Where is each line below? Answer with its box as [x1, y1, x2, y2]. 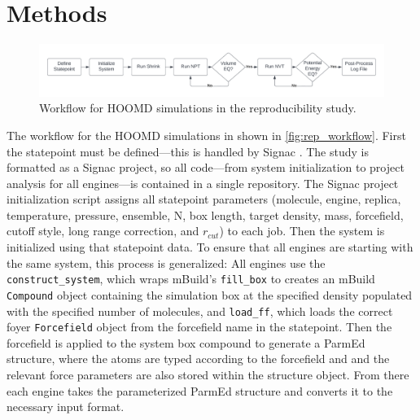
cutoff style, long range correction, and [7, 222, 199, 239]
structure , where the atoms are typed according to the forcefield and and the [7, 350, 390, 367]
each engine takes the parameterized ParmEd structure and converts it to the [7, 382, 393, 399]
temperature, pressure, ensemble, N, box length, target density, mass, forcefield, [7, 206, 404, 223]
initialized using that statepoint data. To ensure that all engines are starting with [7, 238, 413, 256]
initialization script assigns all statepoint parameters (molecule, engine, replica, [7, 190, 401, 208]
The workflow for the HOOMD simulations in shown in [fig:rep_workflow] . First [7, 126, 406, 143]
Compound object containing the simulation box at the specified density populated [7, 286, 413, 303]
